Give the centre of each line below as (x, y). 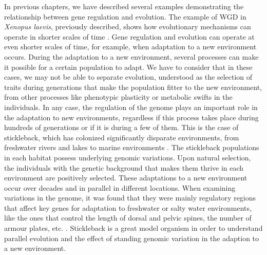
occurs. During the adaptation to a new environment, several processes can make (131, 56)
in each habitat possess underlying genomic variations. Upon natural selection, (128, 157)
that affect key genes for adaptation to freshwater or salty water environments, (128, 207)
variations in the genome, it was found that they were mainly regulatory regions (130, 198)
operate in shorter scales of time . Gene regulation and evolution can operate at (129, 36)
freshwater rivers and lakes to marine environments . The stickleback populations (132, 147)
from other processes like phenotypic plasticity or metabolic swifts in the (118, 97)
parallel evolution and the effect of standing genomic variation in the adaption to (132, 238)
